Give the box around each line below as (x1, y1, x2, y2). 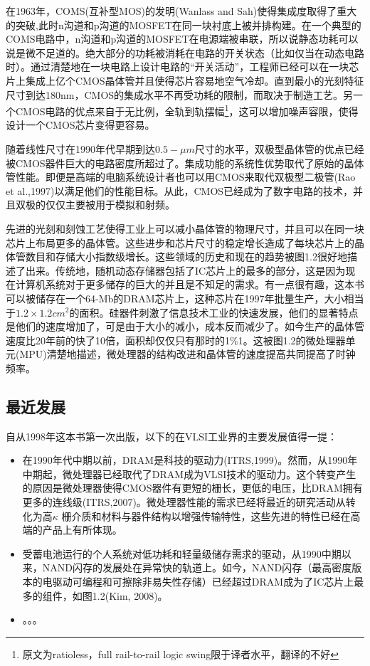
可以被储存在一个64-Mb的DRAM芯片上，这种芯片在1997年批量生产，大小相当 (6, 290, 364, 305)
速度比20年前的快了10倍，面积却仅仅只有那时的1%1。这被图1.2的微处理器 (6, 332, 346, 347)
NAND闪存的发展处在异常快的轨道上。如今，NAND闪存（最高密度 (42, 560, 352, 575)
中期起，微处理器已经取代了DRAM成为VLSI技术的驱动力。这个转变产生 (22, 466, 356, 481)
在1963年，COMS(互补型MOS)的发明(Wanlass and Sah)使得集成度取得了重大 (6, 4, 357, 18)
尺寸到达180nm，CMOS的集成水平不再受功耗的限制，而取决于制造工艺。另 (6, 87, 354, 102)
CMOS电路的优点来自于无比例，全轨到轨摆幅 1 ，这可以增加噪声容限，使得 (15, 102, 359, 118)
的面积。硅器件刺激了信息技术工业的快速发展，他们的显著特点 (69, 305, 359, 319)
